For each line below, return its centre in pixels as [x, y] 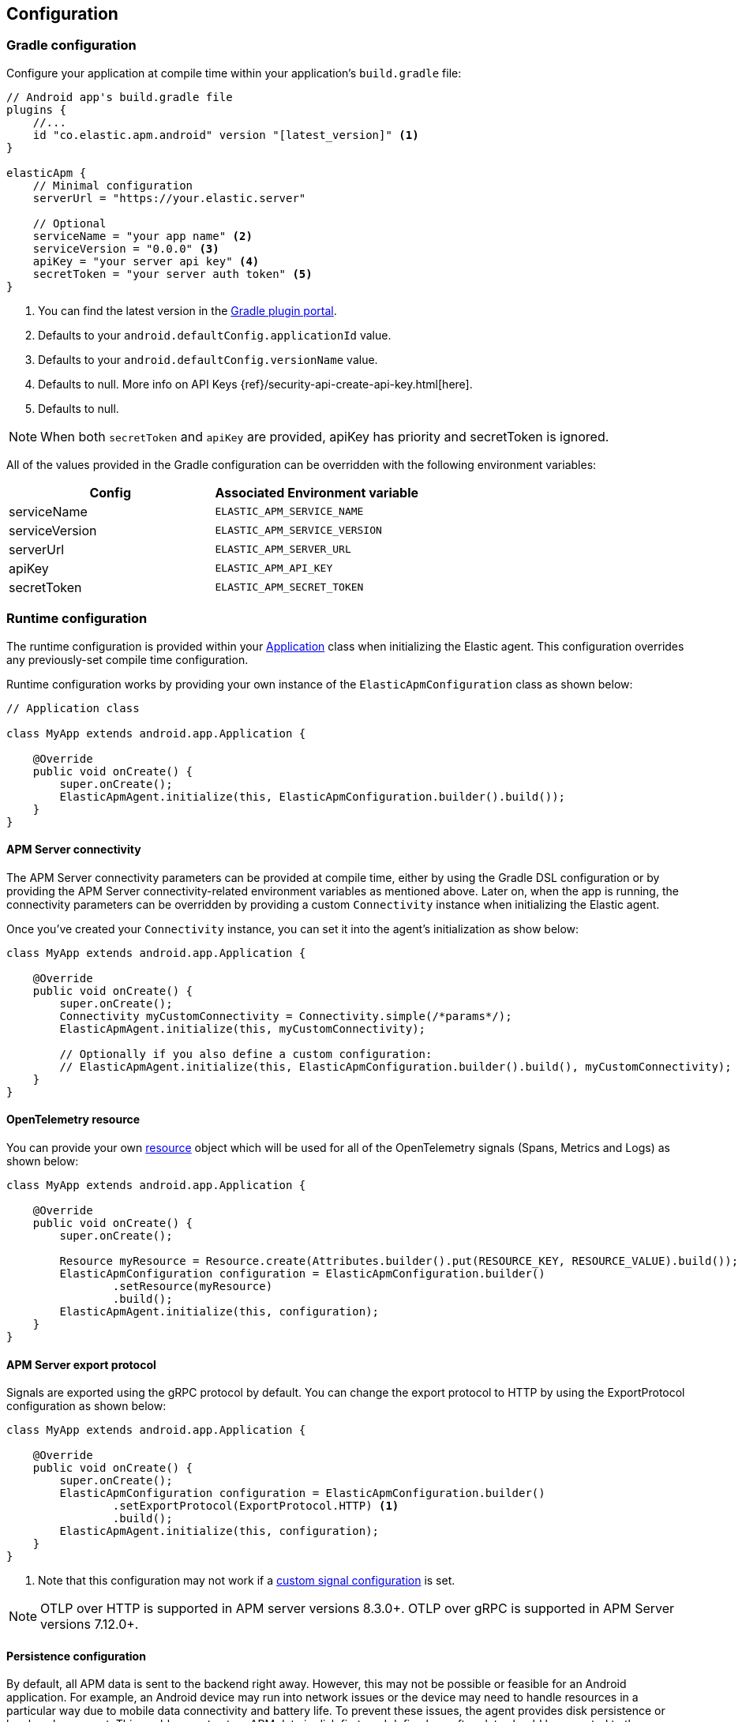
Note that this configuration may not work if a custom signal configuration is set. [247, 1581]
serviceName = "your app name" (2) [142, 236]
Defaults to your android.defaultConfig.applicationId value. [215, 335]
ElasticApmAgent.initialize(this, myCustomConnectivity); [243, 1028]
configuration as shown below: [86, 1406]
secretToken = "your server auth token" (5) [172, 274]
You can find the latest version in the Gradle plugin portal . [187, 310]
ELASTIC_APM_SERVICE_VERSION [298, 531]
